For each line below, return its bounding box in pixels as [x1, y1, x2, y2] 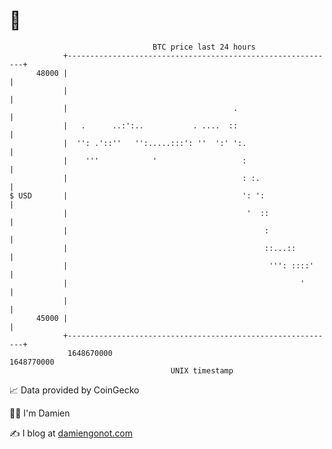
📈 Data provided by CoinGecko [9, 384, 140, 396]
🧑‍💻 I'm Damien [9, 407, 71, 419]
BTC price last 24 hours [152, 42, 256, 52]
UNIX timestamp [170, 365, 234, 376]
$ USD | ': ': [9, 190, 266, 201]
